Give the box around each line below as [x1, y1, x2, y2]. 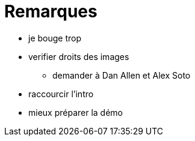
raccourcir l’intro [28, 88, 94, 99]
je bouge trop [28, 32, 82, 43]
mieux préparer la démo [28, 107, 123, 118]
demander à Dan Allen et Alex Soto [52, 70, 191, 80]
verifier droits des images [28, 51, 129, 62]
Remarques [4, 1, 97, 22]
